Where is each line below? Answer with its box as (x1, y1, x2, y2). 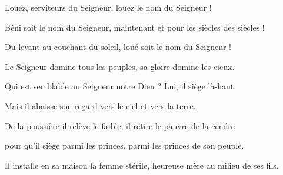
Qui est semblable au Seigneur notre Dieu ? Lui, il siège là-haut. (5, 80, 237, 92)
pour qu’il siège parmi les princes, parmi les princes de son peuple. (5, 139, 244, 152)
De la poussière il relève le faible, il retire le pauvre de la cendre (5, 119, 235, 132)
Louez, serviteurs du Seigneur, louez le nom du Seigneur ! (5, 1, 212, 13)
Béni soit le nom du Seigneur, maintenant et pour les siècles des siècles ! (5, 21, 265, 33)
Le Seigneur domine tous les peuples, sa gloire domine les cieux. (5, 60, 235, 72)
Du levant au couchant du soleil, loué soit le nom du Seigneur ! (5, 41, 231, 53)
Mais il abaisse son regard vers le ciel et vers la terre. (5, 99, 196, 112)
